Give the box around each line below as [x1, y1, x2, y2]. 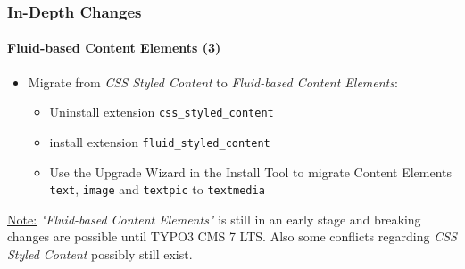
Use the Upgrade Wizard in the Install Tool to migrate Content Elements [49, 162, 453, 181]
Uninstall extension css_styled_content [49, 102, 274, 121]
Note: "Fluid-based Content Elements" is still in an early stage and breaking [7, 209, 421, 228]
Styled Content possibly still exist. [7, 244, 193, 263]
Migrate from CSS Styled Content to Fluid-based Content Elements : [28, 72, 398, 91]
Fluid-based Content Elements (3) [7, 38, 221, 57]
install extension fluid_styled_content [49, 132, 270, 151]
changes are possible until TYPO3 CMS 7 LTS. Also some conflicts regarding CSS [7, 227, 457, 246]
